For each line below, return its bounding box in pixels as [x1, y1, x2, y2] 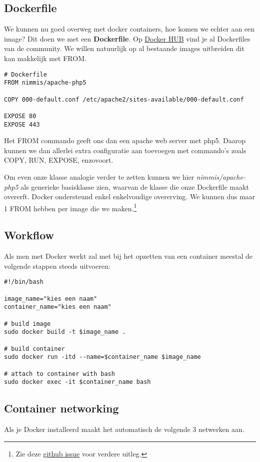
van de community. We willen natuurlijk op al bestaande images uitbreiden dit [4, 43, 244, 54]
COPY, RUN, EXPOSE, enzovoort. [4, 155, 113, 165]
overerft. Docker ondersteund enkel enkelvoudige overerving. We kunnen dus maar [4, 191, 255, 202]
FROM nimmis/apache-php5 [4, 79, 86, 87]
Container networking [4, 400, 119, 416]
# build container [4, 345, 65, 352]
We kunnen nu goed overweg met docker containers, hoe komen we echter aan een [4, 24, 255, 34]
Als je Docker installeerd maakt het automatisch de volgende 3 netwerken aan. [4, 424, 244, 434]
